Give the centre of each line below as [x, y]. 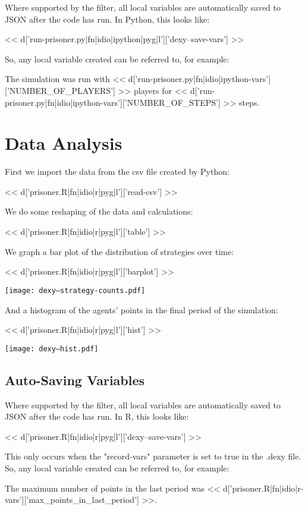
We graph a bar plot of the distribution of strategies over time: [120, 251]
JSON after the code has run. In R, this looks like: [97, 416]
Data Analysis [64, 143]
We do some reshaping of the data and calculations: [99, 211]
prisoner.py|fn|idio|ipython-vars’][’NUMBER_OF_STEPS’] [113, 102]
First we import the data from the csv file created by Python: [117, 171]
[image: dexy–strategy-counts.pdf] [75, 290]
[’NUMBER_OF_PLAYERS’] [60, 90]
